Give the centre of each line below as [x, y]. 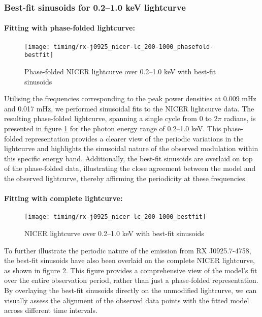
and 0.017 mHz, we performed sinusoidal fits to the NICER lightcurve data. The [129, 108]
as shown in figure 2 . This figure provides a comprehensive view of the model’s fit [131, 270]
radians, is [240, 118]
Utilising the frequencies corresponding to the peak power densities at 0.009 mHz [130, 98]
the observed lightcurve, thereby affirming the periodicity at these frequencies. [126, 178]
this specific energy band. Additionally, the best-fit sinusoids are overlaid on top [128, 158]
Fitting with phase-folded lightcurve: [70, 28]
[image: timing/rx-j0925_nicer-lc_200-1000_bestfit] [115, 217]
